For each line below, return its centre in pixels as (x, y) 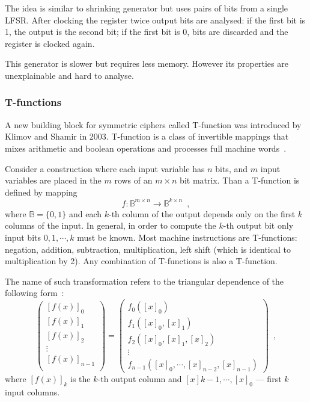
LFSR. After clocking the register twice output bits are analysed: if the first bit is (155, 20)
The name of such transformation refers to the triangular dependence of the (144, 281)
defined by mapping (41, 192)
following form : (35, 293)
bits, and (231, 168)
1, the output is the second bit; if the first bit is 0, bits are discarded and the (147, 32)
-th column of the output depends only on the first (202, 213)
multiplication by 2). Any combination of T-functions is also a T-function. (141, 261)
